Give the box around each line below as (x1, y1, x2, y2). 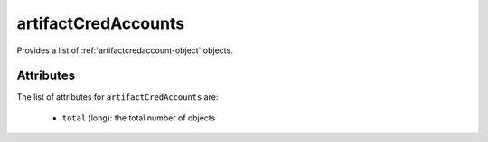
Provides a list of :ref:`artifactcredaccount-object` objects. (16, 45, 234, 56)
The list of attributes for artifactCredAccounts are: (16, 92, 219, 102)
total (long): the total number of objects (61, 112, 216, 123)
